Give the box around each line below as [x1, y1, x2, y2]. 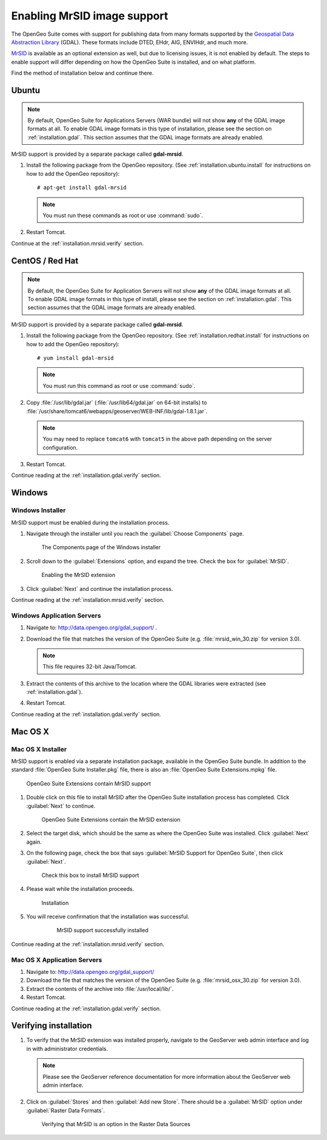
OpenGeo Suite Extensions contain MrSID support [26, 779, 151, 787]
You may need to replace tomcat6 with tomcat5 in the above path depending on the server [42, 435, 272, 442]
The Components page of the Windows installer [41, 544, 161, 551]
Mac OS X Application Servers [11, 955, 102, 964]
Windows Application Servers [11, 611, 101, 619]
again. [26, 838, 42, 845]
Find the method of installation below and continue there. [11, 70, 154, 77]
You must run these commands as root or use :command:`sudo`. [42, 212, 203, 219]
